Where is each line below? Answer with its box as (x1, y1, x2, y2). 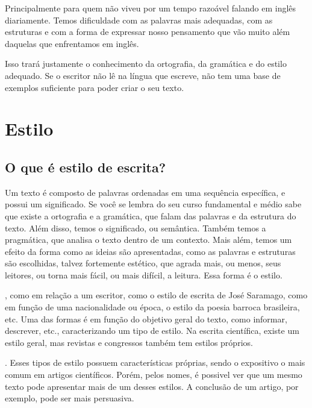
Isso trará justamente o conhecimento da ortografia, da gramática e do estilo (5, 57, 287, 70)
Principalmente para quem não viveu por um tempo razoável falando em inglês (5, 2, 296, 14)
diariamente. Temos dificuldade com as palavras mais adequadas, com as (5, 13, 273, 26)
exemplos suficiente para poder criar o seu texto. (5, 81, 184, 93)
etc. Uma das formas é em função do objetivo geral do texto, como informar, (5, 312, 287, 325)
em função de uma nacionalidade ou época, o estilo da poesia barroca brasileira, (5, 301, 300, 313)
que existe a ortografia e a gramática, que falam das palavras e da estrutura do (5, 209, 296, 222)
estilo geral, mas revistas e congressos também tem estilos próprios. (5, 336, 253, 348)
